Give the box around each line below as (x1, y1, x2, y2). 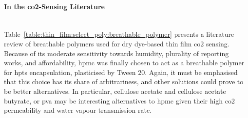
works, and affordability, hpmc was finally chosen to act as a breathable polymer (4, 58, 245, 68)
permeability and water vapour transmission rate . (4, 105, 152, 115)
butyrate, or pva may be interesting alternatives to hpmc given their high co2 (4, 95, 235, 105)
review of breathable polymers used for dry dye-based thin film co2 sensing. (4, 38, 229, 48)
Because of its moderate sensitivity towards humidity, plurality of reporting (4, 48, 229, 58)
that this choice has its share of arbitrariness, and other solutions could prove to (4, 76, 244, 87)
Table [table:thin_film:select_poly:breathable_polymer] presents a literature (4, 29, 234, 39)
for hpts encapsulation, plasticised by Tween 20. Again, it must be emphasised (4, 67, 238, 77)
